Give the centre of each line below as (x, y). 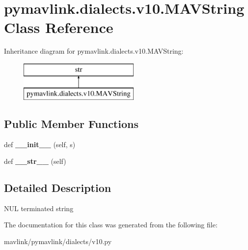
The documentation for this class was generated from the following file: (111, 225)
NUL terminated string (39, 208)
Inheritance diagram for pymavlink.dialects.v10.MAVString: (94, 51)
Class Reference (59, 27)
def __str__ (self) (35, 161)
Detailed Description (58, 187)
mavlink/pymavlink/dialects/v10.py (58, 241)
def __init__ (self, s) (40, 144)
